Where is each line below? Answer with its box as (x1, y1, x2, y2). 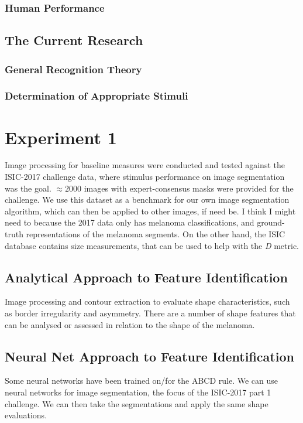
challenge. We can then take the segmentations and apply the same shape (5, 397, 268, 410)
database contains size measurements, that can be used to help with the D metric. (5, 239, 299, 251)
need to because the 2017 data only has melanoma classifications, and (5, 216, 254, 228)
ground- (257, 216, 285, 228)
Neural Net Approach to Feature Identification (5, 347, 294, 365)
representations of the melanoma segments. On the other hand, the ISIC (26, 228, 285, 240)
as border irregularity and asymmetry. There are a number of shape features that (5, 306, 296, 319)
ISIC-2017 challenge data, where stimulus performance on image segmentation (5, 170, 285, 183)
